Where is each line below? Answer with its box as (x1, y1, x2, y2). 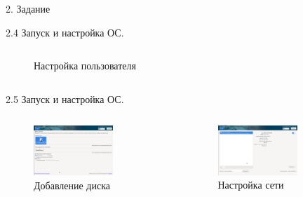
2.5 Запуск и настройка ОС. (6, 91, 124, 106)
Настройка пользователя (34, 58, 136, 73)
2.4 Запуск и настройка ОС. (6, 25, 124, 39)
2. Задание (6, 1, 50, 15)
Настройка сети (217, 177, 284, 192)
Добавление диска (34, 177, 111, 192)
